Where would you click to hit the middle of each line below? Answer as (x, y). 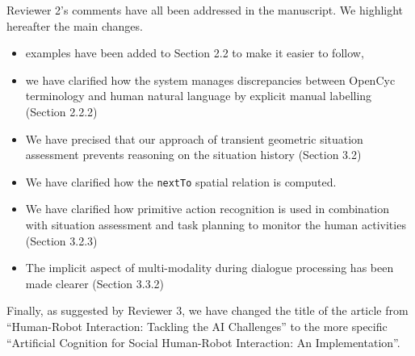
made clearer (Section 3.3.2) (94, 283)
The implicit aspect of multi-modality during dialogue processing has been (210, 268)
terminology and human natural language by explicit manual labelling (199, 96)
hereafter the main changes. (75, 25)
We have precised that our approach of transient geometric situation (194, 138)
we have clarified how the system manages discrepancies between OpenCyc (210, 80)
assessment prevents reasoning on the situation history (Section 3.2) (193, 155)
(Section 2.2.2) (61, 111)
